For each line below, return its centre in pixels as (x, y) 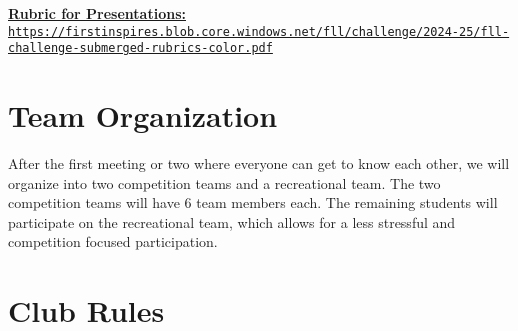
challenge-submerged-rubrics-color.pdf (140, 48)
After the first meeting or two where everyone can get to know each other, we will (259, 163)
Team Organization (143, 115)
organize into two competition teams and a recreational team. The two (224, 182)
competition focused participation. (113, 241)
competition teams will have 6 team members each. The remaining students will (253, 202)
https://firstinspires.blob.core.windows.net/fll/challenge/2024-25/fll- (259, 31)
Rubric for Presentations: (97, 13)
